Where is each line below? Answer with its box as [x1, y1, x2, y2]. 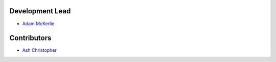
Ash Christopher [22, 47, 57, 53]
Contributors [9, 34, 52, 43]
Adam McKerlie [22, 20, 55, 27]
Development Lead [9, 7, 71, 15]
